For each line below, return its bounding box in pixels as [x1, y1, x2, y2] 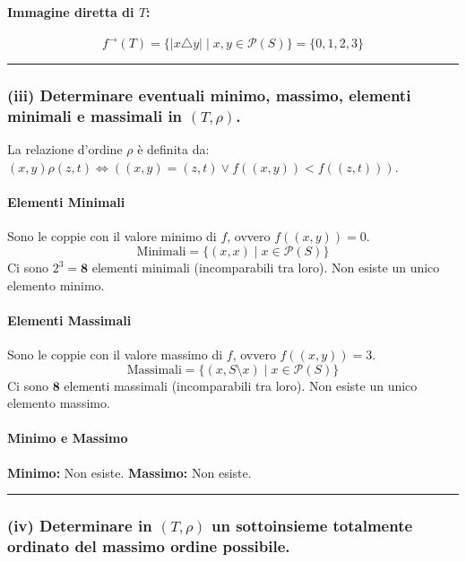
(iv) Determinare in [7, 514, 152, 537]
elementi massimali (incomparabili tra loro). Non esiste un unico [64, 376, 418, 394]
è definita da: [137, 140, 210, 159]
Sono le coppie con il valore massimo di [7, 345, 223, 363]
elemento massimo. [7, 393, 110, 412]
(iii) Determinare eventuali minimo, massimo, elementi [7, 84, 411, 107]
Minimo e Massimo [7, 428, 128, 447]
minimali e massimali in [7, 105, 183, 127]
